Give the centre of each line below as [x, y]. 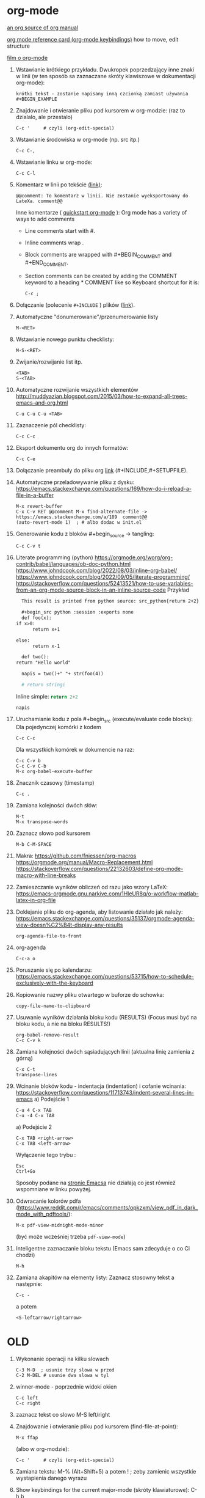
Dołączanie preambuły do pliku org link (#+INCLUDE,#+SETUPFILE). [102, 470]
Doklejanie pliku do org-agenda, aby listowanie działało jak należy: [99, 912]
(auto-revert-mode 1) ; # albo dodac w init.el [79, 522]
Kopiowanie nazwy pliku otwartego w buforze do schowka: [90, 994]
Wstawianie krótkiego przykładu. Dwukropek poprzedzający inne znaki [105, 69]
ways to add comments [45, 219]
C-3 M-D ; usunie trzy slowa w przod [65, 1370]
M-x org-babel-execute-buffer [54, 771]
